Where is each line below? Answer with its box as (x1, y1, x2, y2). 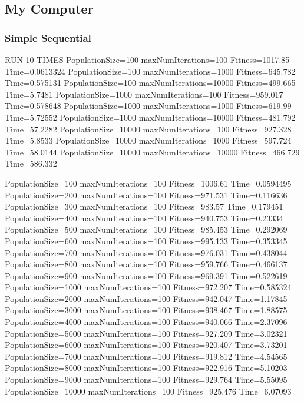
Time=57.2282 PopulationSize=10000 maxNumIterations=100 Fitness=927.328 (5, 122, 292, 135)
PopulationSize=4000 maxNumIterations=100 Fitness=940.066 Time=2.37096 (5, 316, 288, 328)
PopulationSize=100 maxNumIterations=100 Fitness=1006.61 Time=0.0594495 (5, 177, 292, 189)
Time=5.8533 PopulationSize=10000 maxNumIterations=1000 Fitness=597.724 (5, 134, 292, 147)
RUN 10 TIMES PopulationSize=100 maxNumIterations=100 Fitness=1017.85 (5, 54, 290, 65)
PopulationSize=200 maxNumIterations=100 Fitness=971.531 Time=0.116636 (5, 188, 288, 201)
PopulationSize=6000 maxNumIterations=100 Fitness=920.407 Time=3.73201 (5, 339, 288, 351)
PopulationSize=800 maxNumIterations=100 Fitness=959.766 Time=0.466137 (5, 258, 288, 270)
